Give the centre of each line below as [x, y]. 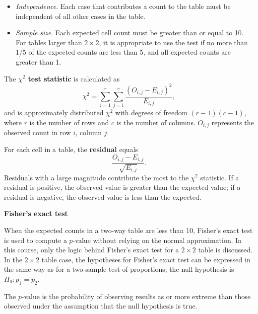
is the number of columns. [156, 122]
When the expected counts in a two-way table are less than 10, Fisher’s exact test [129, 230]
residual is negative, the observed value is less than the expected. [103, 196]
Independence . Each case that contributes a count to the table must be [123, 6]
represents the [233, 122]
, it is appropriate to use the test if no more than [173, 42]
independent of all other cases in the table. [80, 16]
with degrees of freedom [151, 113]
